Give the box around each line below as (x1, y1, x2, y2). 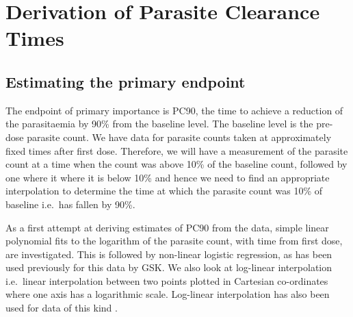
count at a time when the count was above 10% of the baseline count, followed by (5, 157, 348, 171)
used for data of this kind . (5, 301, 118, 315)
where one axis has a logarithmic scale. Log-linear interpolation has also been (5, 287, 330, 301)
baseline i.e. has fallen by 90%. (5, 196, 135, 211)
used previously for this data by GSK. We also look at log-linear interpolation (5, 260, 332, 275)
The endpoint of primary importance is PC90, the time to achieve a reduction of (5, 103, 343, 117)
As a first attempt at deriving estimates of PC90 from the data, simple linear (5, 220, 329, 234)
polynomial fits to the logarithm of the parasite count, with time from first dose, (5, 233, 343, 248)
